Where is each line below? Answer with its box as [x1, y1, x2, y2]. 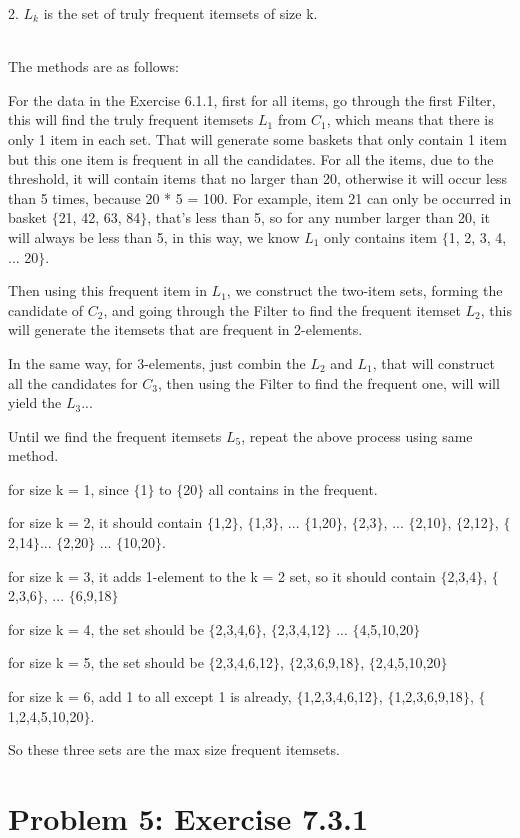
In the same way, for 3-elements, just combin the [8, 352, 306, 373]
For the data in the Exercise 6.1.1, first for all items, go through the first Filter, [8, 89, 496, 110]
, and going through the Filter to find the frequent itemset [103, 299, 461, 320]
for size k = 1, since [8, 478, 129, 499]
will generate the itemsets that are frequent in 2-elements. [8, 319, 363, 340]
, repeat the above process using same [241, 425, 473, 446]
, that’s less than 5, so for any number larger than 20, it [147, 207, 490, 228]
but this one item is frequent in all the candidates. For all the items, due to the [8, 148, 494, 169]
